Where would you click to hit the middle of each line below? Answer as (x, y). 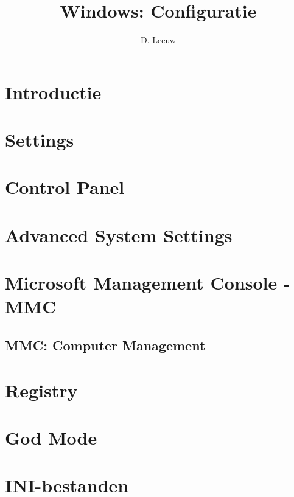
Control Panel (65, 187)
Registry (41, 390)
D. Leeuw (158, 40)
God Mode (51, 437)
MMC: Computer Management (105, 345)
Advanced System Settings (119, 235)
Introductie (53, 92)
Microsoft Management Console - (148, 283)
